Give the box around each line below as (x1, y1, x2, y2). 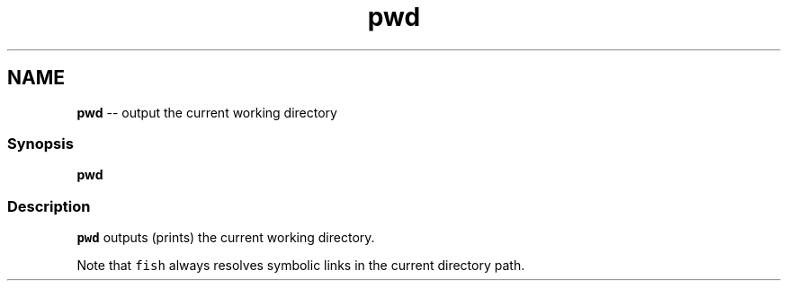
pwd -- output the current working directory (76, 104, 337, 120)
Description (7, 196, 91, 215)
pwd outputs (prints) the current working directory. (76, 230, 375, 246)
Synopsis (7, 134, 74, 153)
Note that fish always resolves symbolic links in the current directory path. (76, 257, 525, 274)
